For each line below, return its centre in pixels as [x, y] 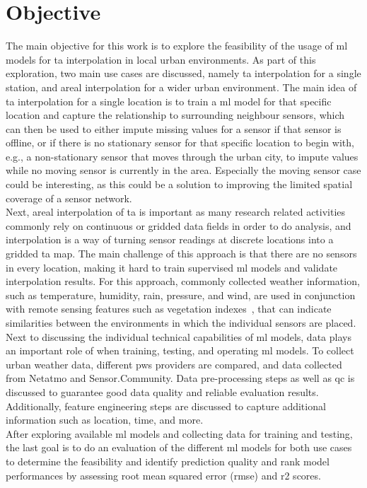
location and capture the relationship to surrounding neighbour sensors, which [175, 115]
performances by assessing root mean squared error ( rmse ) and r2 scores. [163, 475]
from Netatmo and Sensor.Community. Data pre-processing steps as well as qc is [180, 378]
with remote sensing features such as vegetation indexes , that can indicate [169, 309]
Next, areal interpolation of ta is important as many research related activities [176, 212]
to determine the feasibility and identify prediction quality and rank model [168, 461]
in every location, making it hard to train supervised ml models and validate [172, 267]
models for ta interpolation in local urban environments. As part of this [161, 59]
